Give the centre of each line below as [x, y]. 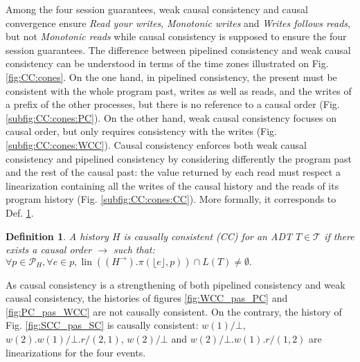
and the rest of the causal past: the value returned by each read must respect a [173, 172]
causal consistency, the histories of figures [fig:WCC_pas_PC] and [147, 298]
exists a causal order [49, 250]
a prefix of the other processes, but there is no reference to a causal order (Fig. [173, 104]
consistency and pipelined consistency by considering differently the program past [179, 158]
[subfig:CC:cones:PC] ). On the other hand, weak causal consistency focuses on [171, 117]
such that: [134, 250]
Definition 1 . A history [57, 236]
